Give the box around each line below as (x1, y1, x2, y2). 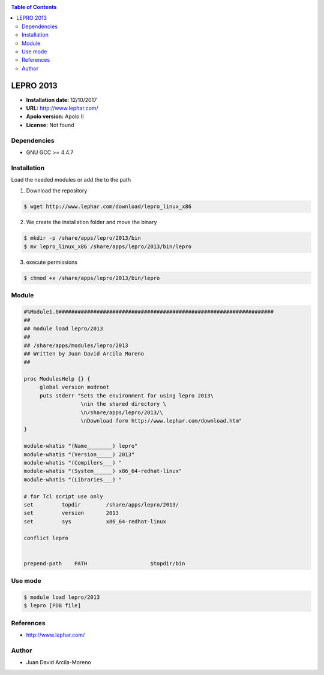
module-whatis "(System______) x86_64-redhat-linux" (23, 468, 182, 475)
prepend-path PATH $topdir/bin (23, 560, 185, 566)
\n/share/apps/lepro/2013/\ (80, 409, 163, 416)
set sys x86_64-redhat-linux (23, 518, 166, 525)
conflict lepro (23, 535, 68, 542)
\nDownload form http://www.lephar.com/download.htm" (80, 417, 242, 424)
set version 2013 (23, 510, 119, 517)
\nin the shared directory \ (80, 400, 166, 408)
